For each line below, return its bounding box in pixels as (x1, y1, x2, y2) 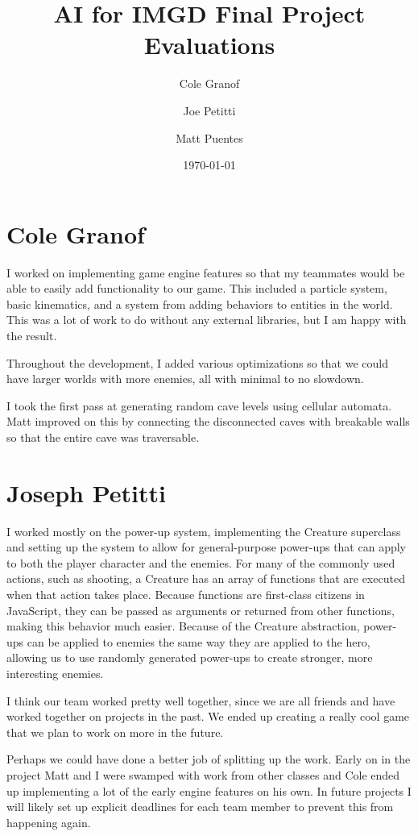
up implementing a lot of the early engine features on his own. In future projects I (6, 782, 412, 799)
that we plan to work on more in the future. (6, 723, 224, 740)
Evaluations (143, 28, 275, 61)
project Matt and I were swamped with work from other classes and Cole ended (6, 767, 400, 783)
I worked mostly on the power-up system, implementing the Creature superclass (6, 522, 401, 539)
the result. (6, 327, 57, 343)
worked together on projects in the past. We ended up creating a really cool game (6, 708, 410, 725)
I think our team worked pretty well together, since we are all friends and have (6, 692, 395, 709)
